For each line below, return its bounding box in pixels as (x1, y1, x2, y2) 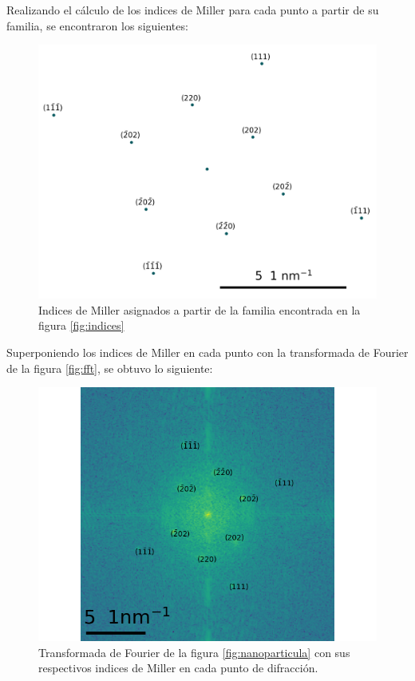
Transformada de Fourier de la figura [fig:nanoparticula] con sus (38, 643, 350, 660)
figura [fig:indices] (38, 317, 125, 334)
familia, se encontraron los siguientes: (6, 17, 188, 34)
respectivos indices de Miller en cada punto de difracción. (38, 659, 318, 676)
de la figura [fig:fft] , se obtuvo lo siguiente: (6, 359, 213, 376)
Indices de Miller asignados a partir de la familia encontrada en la (38, 301, 361, 318)
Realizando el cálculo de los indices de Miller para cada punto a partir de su (6, 2, 379, 18)
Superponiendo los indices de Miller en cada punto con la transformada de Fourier (6, 343, 409, 360)
